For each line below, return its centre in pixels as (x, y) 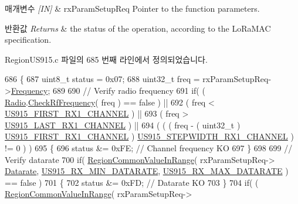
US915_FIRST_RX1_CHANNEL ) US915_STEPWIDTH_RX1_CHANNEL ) (149, 136)
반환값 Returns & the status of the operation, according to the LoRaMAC (138, 28)
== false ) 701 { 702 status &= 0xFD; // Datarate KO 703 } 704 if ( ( (132, 182)
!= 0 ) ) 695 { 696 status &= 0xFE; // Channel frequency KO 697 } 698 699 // (149, 147)
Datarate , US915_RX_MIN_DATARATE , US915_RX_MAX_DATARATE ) (147, 171)
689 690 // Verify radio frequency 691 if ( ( (129, 90)
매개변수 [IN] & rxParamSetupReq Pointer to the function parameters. (132, 8)
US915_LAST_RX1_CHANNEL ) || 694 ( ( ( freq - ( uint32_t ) (123, 125)
